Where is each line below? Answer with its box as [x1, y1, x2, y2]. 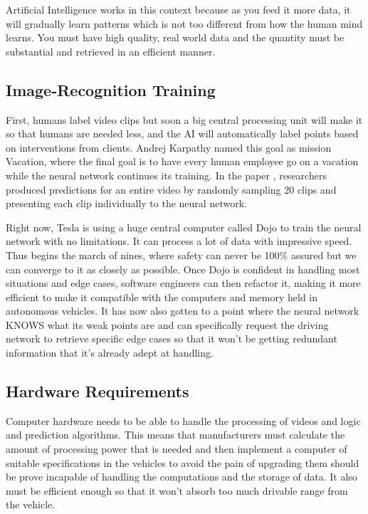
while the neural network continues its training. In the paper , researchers [6, 167, 327, 182]
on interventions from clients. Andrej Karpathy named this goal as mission [6, 140, 332, 154]
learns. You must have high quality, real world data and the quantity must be [6, 30, 345, 45]
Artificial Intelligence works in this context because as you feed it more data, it [6, 2, 351, 16]
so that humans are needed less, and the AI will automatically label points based [6, 126, 359, 141]
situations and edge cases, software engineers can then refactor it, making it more [6, 276, 361, 290]
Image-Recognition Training [6, 78, 216, 100]
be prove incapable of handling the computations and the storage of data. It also [6, 469, 357, 484]
